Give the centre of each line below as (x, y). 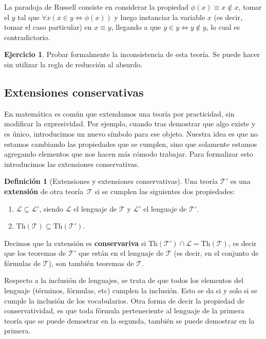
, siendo (51, 208)
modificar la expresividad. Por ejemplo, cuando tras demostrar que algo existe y (130, 124)
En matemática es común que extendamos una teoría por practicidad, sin (119, 113)
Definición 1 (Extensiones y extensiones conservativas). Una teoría (111, 181)
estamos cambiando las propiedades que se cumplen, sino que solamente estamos (131, 144)
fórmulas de (22, 263)
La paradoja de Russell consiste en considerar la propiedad (97, 7)
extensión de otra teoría (44, 191)
